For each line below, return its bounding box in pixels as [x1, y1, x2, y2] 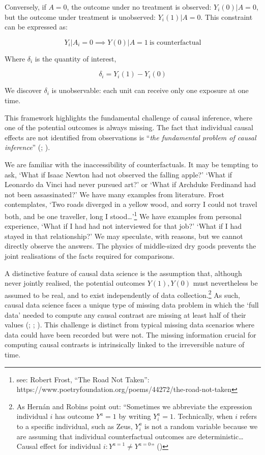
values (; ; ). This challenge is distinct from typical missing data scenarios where [5, 319, 255, 330]
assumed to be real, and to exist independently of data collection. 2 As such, [5, 288, 240, 300]
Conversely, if [5, 2, 46, 12]
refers [240, 411, 257, 421]
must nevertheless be [193, 278, 258, 288]
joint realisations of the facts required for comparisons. [5, 250, 175, 261]
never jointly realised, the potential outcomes [5, 278, 145, 288]
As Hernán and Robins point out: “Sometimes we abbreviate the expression [16, 401, 252, 411]
